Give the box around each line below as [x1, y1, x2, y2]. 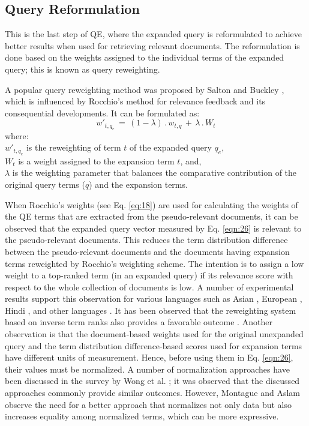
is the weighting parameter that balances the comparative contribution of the [12, 166, 297, 179]
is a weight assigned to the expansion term [18, 154, 175, 167]
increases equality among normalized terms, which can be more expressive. [5, 410, 279, 422]
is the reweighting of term [26, 141, 121, 154]
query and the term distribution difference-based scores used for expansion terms [5, 339, 302, 352]
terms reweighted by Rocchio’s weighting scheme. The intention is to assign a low [5, 257, 304, 269]
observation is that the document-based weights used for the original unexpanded [5, 328, 304, 340]
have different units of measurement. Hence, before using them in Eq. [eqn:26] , [5, 351, 293, 364]
